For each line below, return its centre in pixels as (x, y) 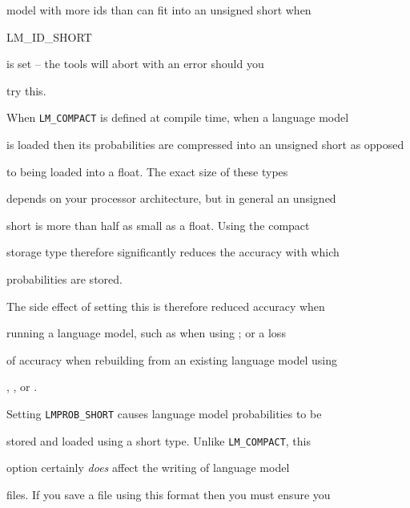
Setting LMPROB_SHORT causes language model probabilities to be (164, 413)
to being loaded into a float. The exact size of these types (147, 171)
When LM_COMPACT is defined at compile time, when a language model (178, 117)
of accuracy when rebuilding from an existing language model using (172, 359)
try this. (26, 90)
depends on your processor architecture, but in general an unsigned (171, 198)
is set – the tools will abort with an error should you (135, 64)
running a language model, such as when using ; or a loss (146, 333)
